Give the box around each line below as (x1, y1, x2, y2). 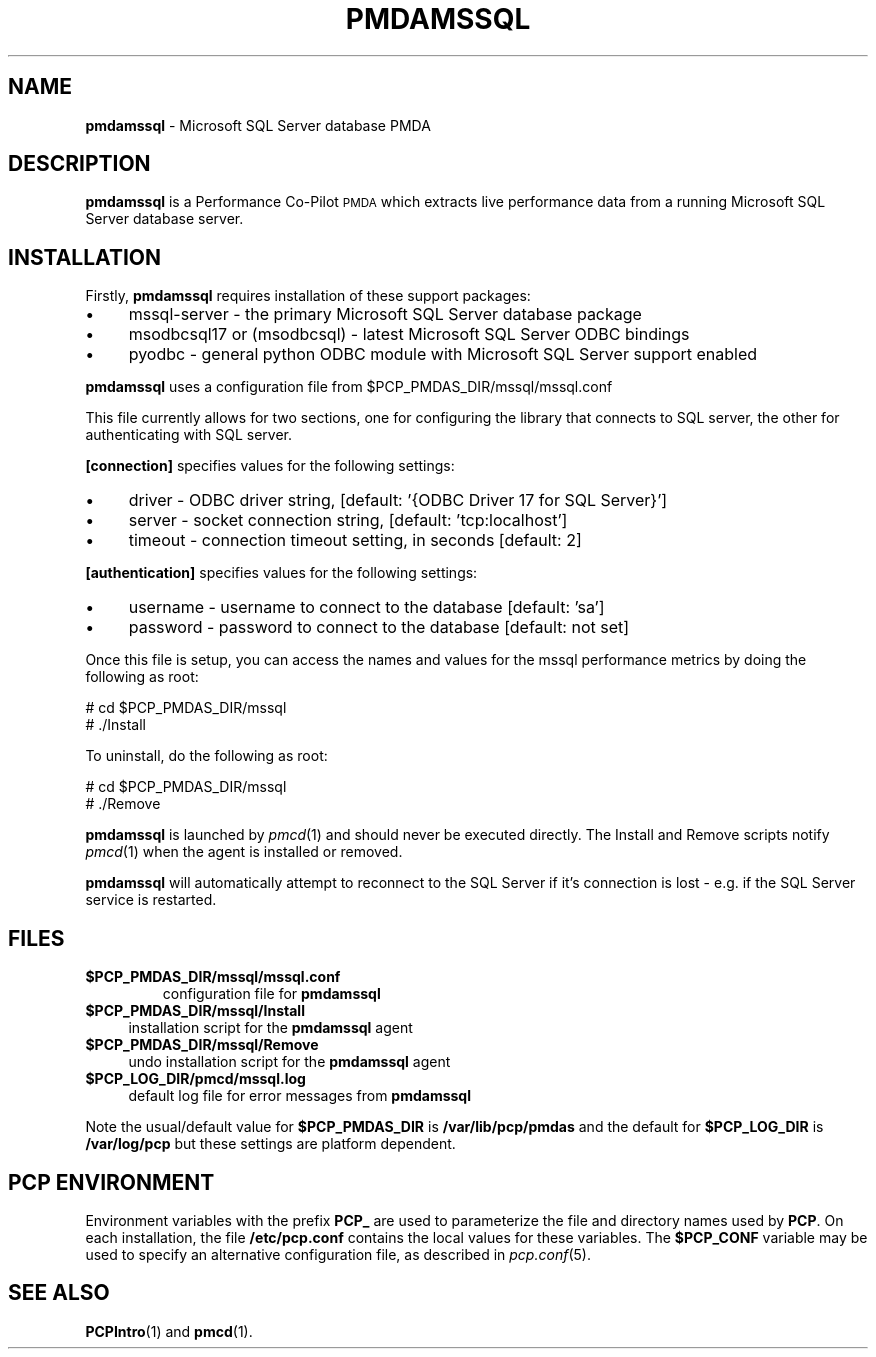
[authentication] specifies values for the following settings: (85, 564, 478, 582)
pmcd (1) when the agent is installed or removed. (85, 843, 403, 861)
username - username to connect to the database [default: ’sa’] (128, 597, 605, 618)
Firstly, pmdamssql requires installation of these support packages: (85, 287, 531, 305)
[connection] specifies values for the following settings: (85, 457, 455, 475)
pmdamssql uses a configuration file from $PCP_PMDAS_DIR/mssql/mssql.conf (85, 378, 613, 396)
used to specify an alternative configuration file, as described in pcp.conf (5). (85, 1245, 591, 1263)
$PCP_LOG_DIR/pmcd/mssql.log (85, 1070, 306, 1088)
